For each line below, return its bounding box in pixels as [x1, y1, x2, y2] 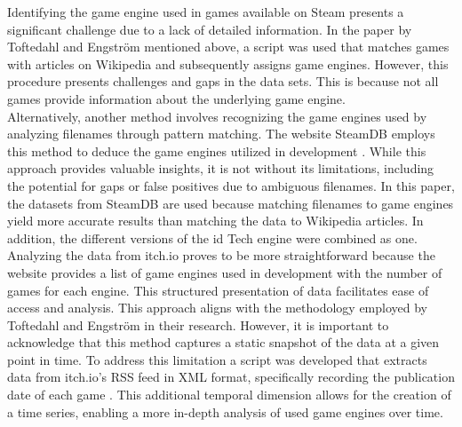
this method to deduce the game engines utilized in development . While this [7, 141, 426, 160]
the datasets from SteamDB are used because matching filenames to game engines [7, 194, 454, 212]
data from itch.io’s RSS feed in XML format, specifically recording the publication [7, 368, 455, 386]
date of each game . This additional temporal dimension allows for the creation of [7, 385, 451, 404]
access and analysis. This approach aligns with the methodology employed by [7, 298, 427, 317]
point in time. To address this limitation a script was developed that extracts [7, 350, 427, 368]
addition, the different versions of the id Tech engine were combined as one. [7, 228, 418, 247]
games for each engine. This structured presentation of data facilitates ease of [7, 281, 429, 299]
